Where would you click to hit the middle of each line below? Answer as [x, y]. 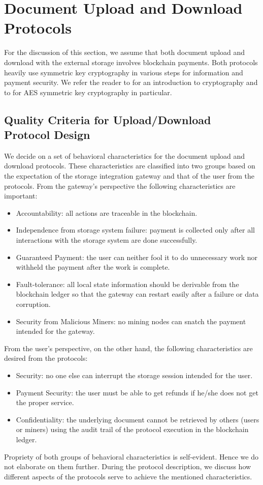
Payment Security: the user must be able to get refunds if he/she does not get [137, 392]
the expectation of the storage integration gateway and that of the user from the [129, 176]
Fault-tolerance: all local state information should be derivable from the [127, 284]
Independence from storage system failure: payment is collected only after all [136, 230]
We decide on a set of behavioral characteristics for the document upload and [125, 155]
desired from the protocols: [46, 358]
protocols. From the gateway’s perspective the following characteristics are [120, 186]
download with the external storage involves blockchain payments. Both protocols [131, 62]
